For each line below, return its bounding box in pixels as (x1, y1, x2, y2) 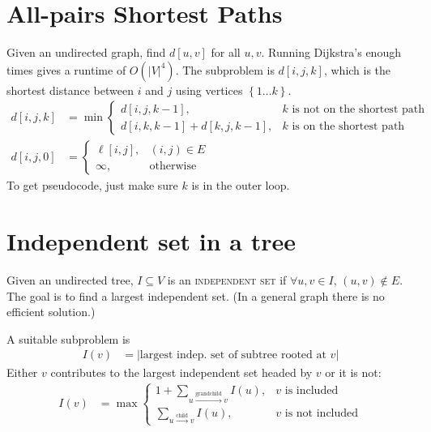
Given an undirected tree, (6, 272, 134, 289)
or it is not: (325, 363, 382, 380)
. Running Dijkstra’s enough (261, 44, 401, 61)
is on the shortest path (292, 120, 405, 132)
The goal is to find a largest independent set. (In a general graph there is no (6, 287, 385, 304)
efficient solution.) (6, 303, 96, 320)
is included (284, 385, 339, 397)
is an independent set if (167, 272, 287, 289)
